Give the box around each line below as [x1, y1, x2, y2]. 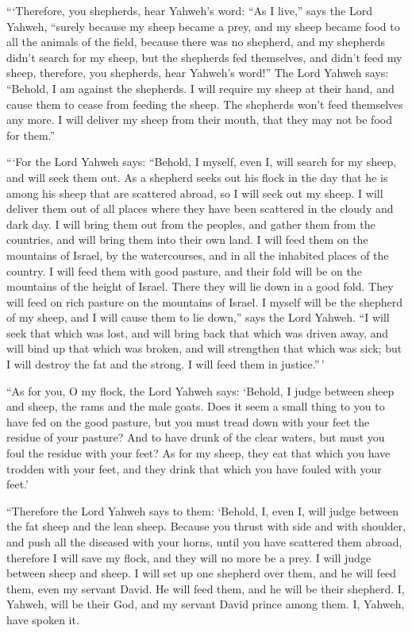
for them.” [6, 126, 56, 143]
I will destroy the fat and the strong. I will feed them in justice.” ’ [6, 356, 325, 372]
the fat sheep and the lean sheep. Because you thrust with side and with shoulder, [6, 518, 406, 535]
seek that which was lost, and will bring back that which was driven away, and [6, 324, 389, 341]
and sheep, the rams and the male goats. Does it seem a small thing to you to [6, 398, 385, 415]
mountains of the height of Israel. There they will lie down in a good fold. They [6, 278, 394, 295]
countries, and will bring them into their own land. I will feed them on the [6, 231, 368, 248]
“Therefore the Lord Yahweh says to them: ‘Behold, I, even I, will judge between [6, 502, 399, 519]
